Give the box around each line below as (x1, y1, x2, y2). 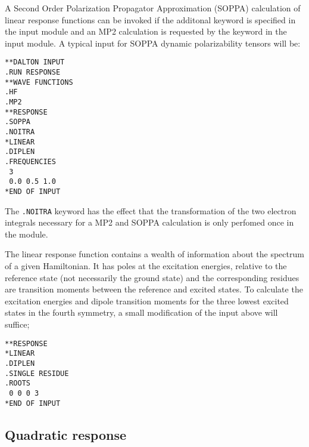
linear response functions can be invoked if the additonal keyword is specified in (5, 13, 296, 26)
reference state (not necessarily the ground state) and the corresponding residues (5, 271, 299, 283)
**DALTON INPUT (5, 58, 65, 67)
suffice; (5, 317, 30, 330)
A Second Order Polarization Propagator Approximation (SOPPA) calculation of (5, 2, 301, 14)
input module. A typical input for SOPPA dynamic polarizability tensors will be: (5, 36, 301, 49)
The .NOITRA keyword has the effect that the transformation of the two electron (5, 204, 296, 217)
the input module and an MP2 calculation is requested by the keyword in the (5, 25, 287, 38)
